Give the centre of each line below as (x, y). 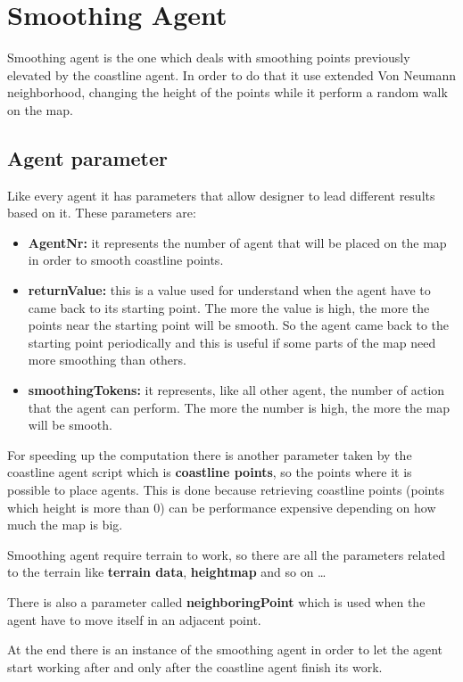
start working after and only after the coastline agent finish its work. (195, 666)
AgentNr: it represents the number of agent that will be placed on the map (237, 242)
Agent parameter (88, 157)
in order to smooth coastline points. (126, 260)
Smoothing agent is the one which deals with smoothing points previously (209, 58)
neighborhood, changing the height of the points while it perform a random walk (227, 92)
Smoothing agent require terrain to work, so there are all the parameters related (226, 554)
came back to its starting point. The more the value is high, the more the (229, 307)
